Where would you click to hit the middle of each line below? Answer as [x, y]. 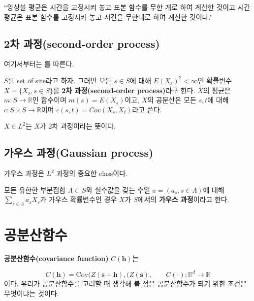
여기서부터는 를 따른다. [39, 64]
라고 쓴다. [147, 109]
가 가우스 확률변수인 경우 [79, 199]
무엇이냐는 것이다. [32, 293]
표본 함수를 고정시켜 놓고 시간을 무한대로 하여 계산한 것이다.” [119, 17]
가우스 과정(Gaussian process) [79, 152]
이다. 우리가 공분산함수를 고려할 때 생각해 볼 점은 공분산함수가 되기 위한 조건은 [126, 284]
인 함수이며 [49, 100]
